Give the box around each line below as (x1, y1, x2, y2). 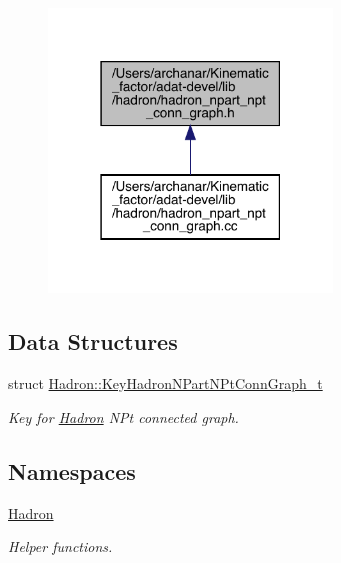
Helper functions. (8, 536, 113, 557)
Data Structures (8, 326, 178, 357)
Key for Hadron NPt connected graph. (8, 406, 239, 427)
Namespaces (8, 455, 136, 486)
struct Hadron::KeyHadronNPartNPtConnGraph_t (8, 373, 323, 394)
